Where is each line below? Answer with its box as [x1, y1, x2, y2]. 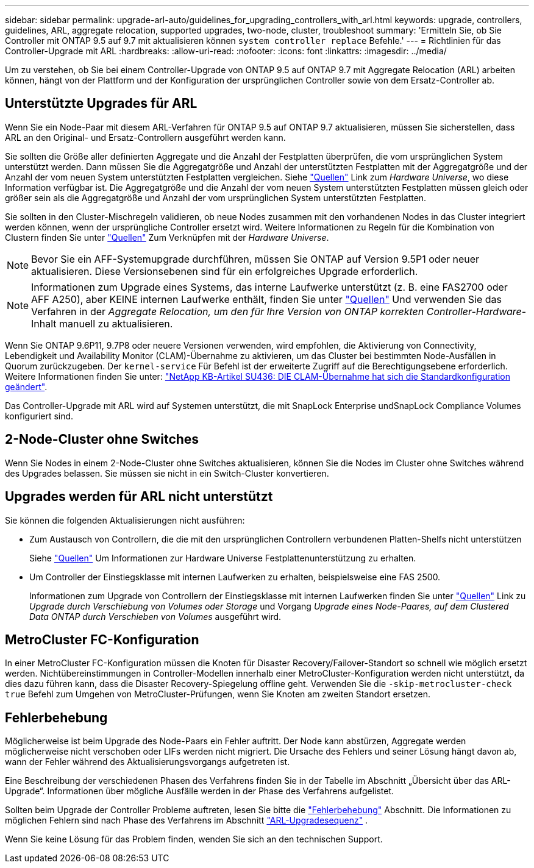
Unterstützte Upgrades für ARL [5, 96, 198, 112]
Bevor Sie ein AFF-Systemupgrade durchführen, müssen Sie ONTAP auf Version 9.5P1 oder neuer [31, 252, 480, 265]
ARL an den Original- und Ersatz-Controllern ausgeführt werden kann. [5, 132, 286, 143]
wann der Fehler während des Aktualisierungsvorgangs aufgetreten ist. [5, 756, 290, 767]
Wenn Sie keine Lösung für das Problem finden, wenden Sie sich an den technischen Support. [5, 834, 383, 845]
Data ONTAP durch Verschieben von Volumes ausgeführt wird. [29, 611, 282, 622]
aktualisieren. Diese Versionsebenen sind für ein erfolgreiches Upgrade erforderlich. [31, 265, 418, 277]
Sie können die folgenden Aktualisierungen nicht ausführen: [5, 514, 245, 525]
